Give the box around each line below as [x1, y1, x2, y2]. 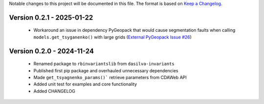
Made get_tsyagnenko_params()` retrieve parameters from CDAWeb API [33, 74, 187, 80]
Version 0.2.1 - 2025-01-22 [9, 13, 93, 21]
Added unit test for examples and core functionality [33, 81, 137, 87]
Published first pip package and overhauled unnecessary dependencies [33, 67, 178, 73]
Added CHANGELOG [33, 88, 75, 94]
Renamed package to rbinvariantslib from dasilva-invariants [33, 61, 175, 67]
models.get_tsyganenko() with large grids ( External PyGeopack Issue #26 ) [33, 34, 192, 40]
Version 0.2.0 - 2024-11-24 [9, 47, 94, 55]
